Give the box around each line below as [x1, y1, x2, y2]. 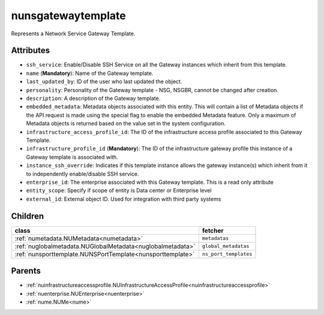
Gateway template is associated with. [26, 153, 118, 160]
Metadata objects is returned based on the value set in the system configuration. [26, 120, 226, 127]
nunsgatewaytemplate [11, 9, 126, 22]
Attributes [11, 46, 50, 56]
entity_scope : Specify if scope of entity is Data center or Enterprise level [26, 187, 212, 194]
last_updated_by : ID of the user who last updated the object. [26, 78, 182, 85]
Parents [11, 266, 41, 276]
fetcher [202, 226, 224, 235]
